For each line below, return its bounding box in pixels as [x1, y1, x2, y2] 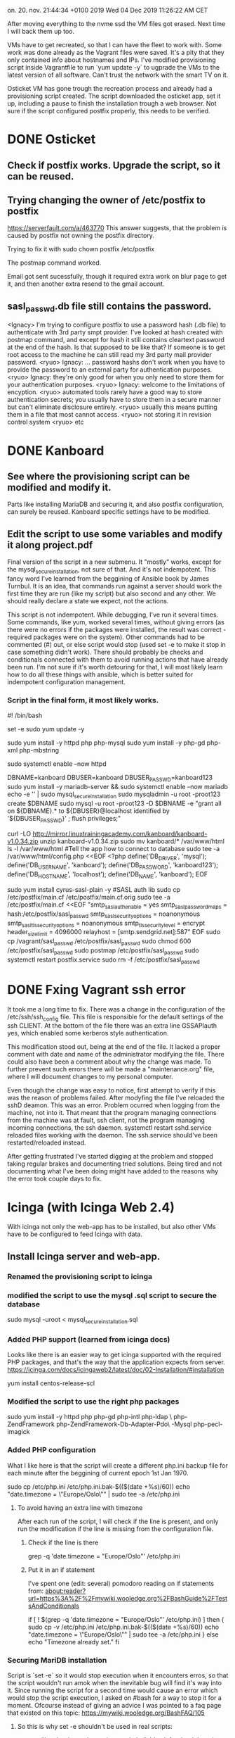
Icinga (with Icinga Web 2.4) [7, 1199, 175, 1215]
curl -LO [7, 829, 32, 838]
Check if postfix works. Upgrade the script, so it [7, 159, 221, 171]
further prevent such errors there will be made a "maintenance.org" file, [7, 1065, 215, 1073]
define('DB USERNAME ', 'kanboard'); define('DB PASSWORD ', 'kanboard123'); [7, 861, 219, 871]
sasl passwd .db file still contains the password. [7, 300, 212, 314]
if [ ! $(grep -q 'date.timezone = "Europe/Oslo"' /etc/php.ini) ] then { [27, 1615, 224, 1623]
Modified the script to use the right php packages [7, 1397, 180, 1406]
